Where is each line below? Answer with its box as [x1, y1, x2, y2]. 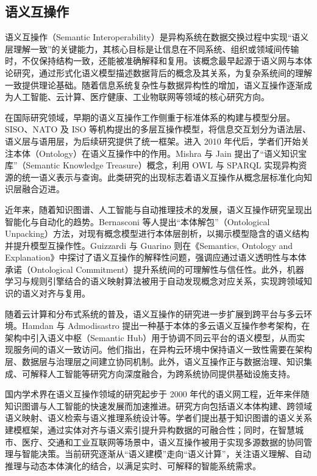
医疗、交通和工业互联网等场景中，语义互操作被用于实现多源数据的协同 [21, 435, 304, 448]
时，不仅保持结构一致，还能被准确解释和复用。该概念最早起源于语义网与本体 [5, 54, 312, 67]
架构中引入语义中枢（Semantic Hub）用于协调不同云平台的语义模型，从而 [5, 331, 297, 344]
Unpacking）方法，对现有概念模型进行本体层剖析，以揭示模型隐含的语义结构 [5, 227, 309, 240]
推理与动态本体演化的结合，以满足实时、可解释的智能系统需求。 [5, 459, 261, 472]
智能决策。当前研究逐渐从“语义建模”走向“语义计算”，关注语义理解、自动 [21, 447, 312, 460]
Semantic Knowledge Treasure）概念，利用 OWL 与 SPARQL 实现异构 [26, 159, 299, 171]
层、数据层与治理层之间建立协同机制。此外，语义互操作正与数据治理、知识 [5, 355, 304, 368]
